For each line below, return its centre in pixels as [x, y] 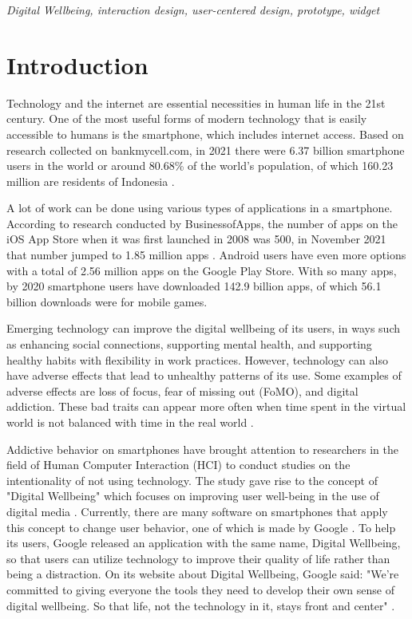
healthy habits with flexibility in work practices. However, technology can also [197, 359]
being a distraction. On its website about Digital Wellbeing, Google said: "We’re [203, 574]
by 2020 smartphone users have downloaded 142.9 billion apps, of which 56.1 [194, 286]
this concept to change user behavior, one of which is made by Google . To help [201, 527]
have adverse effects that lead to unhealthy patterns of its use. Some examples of [204, 375]
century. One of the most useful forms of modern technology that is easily [187, 118]
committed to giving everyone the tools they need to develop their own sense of [200, 589]
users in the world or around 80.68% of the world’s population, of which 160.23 [200, 166]
